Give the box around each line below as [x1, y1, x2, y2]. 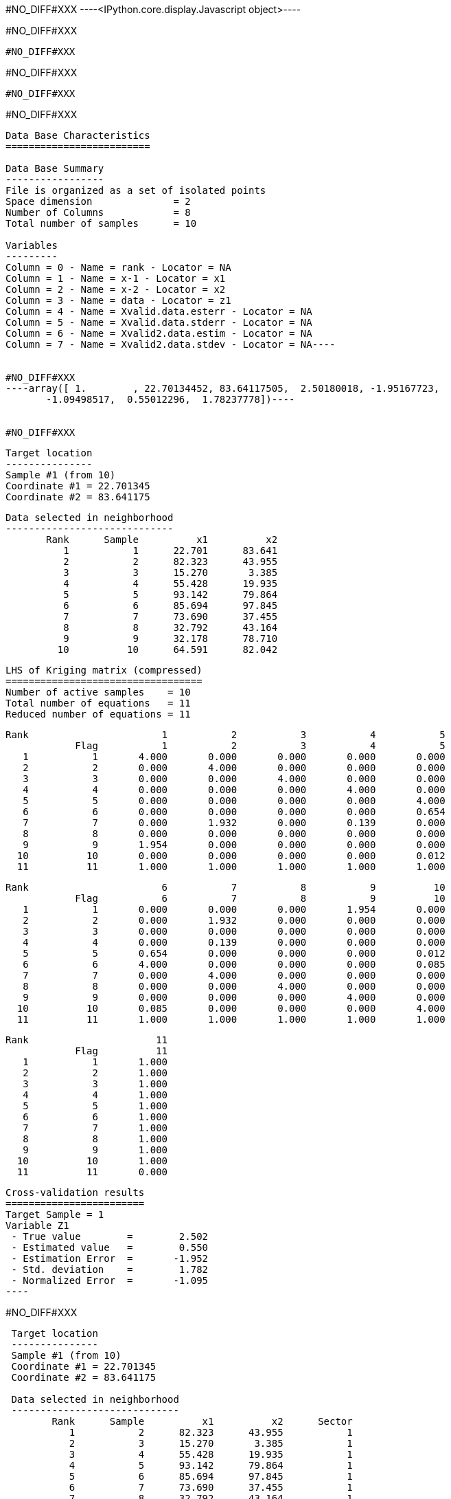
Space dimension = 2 [5, 196, 191, 207]
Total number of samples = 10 [5, 218, 197, 229]
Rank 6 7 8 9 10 [5, 882, 446, 893]
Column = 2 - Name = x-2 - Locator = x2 [5, 284, 226, 295]
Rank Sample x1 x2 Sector [51, 1416, 353, 1427]
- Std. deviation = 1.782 [11, 1264, 209, 1275]
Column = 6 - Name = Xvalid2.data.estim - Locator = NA [5, 328, 312, 339]
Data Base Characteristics [5, 130, 150, 141]
